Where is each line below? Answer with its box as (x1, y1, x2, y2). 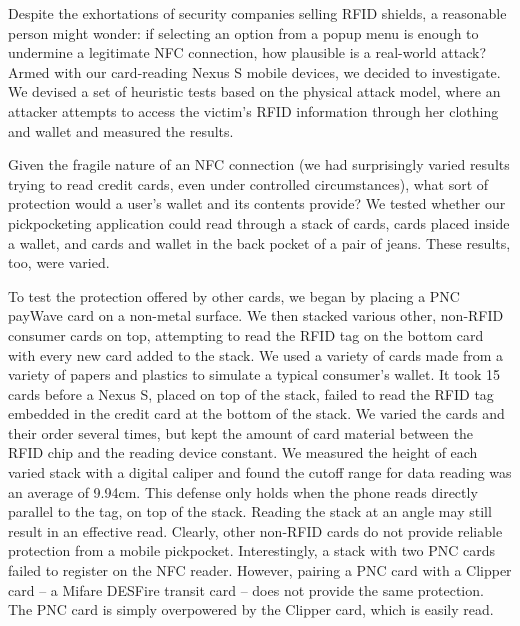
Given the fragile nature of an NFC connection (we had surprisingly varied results (8, 154, 510, 175)
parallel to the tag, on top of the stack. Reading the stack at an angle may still (8, 501, 492, 522)
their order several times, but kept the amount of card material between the (8, 422, 474, 443)
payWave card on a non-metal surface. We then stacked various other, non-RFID (8, 305, 504, 326)
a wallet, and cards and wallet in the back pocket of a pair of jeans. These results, (8, 232, 511, 253)
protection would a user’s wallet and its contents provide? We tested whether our (8, 193, 506, 214)
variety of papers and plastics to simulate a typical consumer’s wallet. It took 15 (8, 364, 501, 385)
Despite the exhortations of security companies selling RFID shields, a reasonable (8, 3, 507, 23)
